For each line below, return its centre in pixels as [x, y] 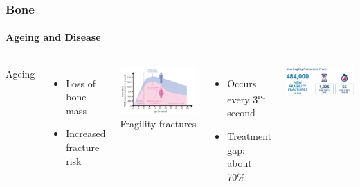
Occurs [242, 83]
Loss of [81, 83]
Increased [86, 133]
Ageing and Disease [53, 37]
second [241, 113]
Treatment [250, 136]
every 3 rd [246, 98]
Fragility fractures [158, 124]
